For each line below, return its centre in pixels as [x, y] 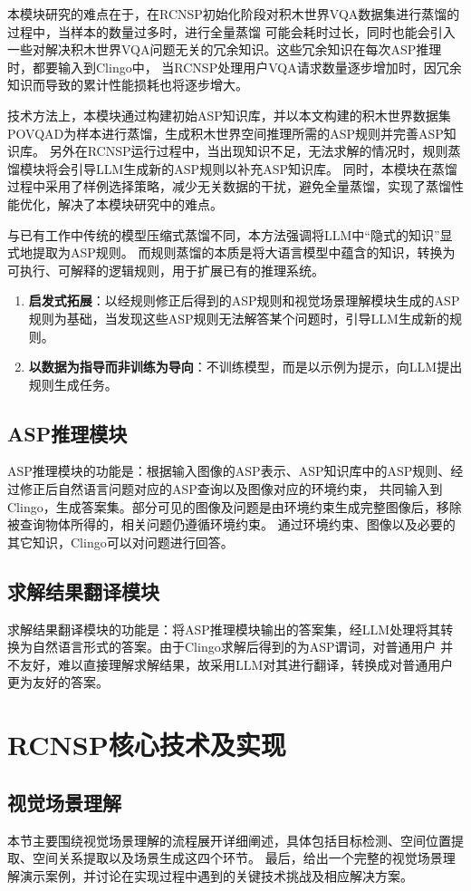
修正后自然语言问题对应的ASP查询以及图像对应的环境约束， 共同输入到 [231, 489]
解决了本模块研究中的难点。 [140, 203]
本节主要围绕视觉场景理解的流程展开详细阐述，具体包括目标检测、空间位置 [229, 840]
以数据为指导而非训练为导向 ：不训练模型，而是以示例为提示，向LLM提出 [245, 367]
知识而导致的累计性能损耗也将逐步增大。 [128, 85]
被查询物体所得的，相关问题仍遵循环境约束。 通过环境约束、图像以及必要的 [231, 524]
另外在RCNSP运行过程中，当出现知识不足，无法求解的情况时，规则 [249, 151]
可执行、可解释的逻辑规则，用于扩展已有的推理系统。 [166, 270]
